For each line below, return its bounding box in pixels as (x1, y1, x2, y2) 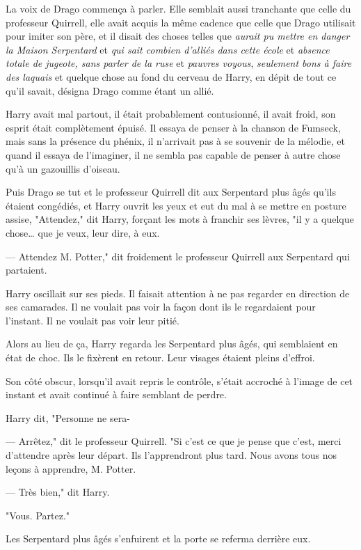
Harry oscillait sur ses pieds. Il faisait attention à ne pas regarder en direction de (6, 285, 350, 300)
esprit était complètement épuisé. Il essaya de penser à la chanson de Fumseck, (6, 120, 341, 134)
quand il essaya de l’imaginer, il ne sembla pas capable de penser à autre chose (6, 147, 341, 162)
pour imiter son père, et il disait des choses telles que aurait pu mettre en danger (6, 29, 350, 43)
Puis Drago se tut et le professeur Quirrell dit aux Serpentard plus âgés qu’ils (6, 184, 336, 199)
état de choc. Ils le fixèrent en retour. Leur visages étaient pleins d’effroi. (6, 350, 315, 365)
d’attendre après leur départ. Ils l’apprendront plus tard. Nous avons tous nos (6, 448, 337, 462)
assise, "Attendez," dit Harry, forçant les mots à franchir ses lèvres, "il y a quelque (6, 212, 354, 226)
